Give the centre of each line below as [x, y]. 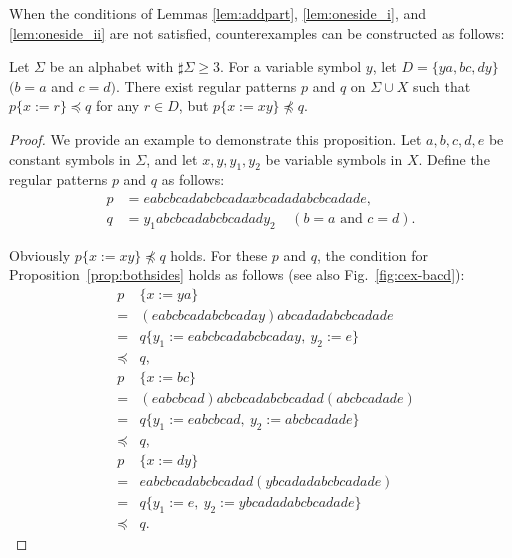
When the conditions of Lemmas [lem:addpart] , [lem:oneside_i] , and [218, 13]
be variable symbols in [334, 158]
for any [117, 105]
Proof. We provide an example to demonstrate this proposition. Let [215, 138]
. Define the [454, 158]
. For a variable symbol [291, 66]
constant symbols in [70, 158]
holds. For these [219, 254]
